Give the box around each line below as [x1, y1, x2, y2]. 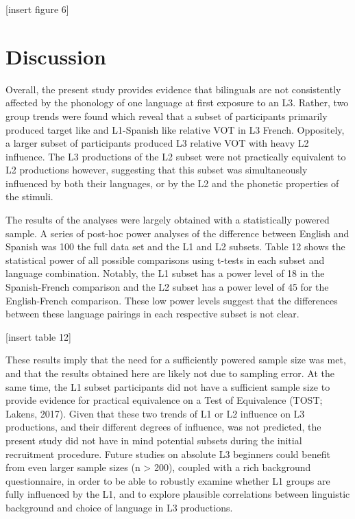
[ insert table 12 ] [5, 329, 71, 343]
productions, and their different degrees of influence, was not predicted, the [5, 420, 321, 434]
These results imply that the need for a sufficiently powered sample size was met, [5, 352, 346, 367]
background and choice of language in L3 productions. [5, 500, 233, 514]
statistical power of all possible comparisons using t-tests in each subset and [5, 252, 325, 267]
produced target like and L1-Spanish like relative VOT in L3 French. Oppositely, [5, 122, 345, 136]
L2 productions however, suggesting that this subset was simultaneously [5, 162, 308, 177]
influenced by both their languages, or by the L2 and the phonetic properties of [5, 176, 339, 190]
